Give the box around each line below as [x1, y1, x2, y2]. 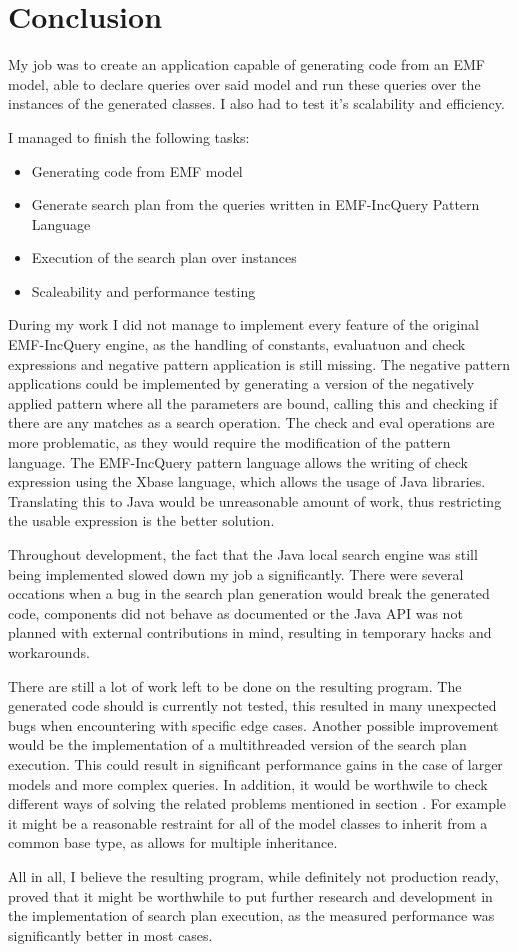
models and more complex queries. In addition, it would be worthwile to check [8, 773, 488, 794]
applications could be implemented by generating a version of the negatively [8, 373, 475, 394]
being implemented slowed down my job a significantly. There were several [8, 563, 464, 584]
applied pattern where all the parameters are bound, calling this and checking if [8, 392, 498, 413]
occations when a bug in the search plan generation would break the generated [8, 583, 490, 604]
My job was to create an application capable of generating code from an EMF [8, 54, 485, 75]
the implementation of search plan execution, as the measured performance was [8, 905, 495, 926]
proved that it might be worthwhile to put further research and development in [8, 885, 493, 906]
